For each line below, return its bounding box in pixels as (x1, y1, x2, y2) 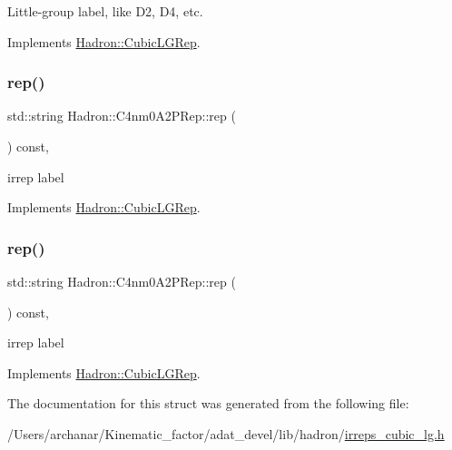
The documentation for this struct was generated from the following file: (7, 394, 409, 413)
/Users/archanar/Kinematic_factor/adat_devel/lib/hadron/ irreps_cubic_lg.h (7, 424, 445, 443)
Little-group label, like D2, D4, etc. (7, 2, 203, 20)
